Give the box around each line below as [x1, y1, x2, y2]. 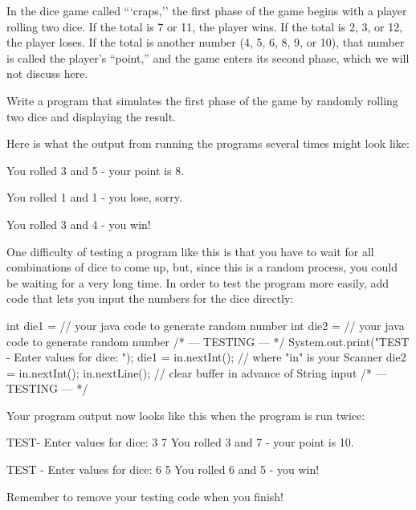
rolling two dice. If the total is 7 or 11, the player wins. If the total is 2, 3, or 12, [6, 18, 403, 35]
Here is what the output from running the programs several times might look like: [6, 135, 410, 152]
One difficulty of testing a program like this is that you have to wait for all [6, 243, 374, 259]
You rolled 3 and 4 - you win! [6, 215, 151, 232]
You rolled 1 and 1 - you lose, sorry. [6, 189, 182, 206]
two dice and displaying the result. [6, 108, 176, 124]
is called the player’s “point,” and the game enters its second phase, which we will [6, 49, 410, 66]
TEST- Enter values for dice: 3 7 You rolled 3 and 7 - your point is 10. [6, 434, 354, 451]
